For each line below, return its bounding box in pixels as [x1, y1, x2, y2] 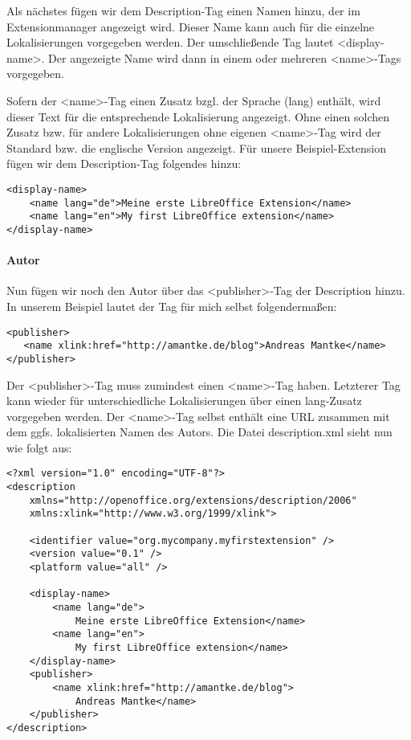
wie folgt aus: [6, 439, 72, 456]
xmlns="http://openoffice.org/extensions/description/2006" [29, 494, 357, 506]
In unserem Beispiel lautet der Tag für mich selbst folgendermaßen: [6, 297, 337, 314]
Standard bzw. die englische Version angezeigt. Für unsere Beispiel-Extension [6, 139, 386, 156]
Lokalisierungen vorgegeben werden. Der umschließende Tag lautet [6, 34, 334, 51]
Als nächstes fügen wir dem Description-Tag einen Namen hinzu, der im [6, 2, 360, 18]
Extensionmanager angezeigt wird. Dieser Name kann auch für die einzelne [6, 18, 375, 35]
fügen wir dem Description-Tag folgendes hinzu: [6, 155, 242, 172]
